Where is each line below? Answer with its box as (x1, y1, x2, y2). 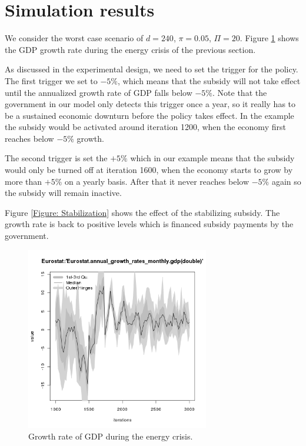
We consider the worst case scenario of (5, 32, 144, 44)
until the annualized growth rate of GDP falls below (5, 86, 192, 98)
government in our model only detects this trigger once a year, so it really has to (5, 98, 296, 110)
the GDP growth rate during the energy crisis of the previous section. (5, 43, 256, 55)
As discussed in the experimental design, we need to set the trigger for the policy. (5, 63, 298, 75)
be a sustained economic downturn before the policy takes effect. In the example (5, 109, 294, 121)
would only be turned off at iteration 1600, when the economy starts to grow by (5, 164, 293, 176)
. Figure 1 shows (240, 32, 299, 44)
